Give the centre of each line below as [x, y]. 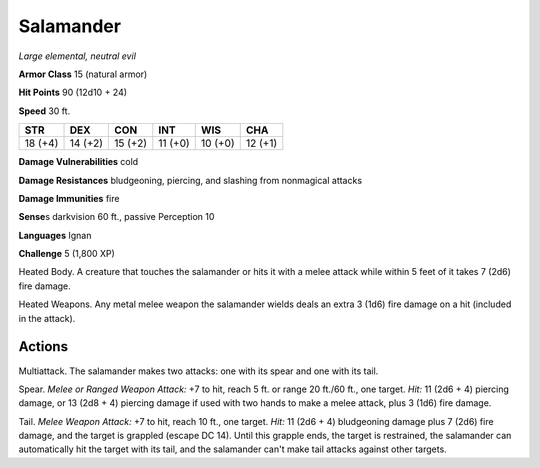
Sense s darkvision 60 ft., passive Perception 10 [116, 217]
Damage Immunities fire [69, 198]
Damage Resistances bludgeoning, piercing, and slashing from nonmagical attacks [190, 180]
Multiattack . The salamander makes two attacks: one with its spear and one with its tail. [198, 371]
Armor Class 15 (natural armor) [83, 74]
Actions [43, 346]
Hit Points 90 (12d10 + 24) [73, 92]
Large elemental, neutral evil [77, 56]
